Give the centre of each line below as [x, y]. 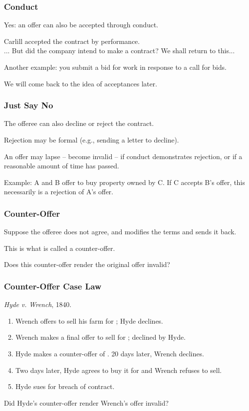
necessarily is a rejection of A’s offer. [59, 192]
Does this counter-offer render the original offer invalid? [87, 264]
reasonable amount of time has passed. [62, 166]
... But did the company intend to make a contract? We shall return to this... [119, 51]
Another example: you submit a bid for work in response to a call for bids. [115, 67]
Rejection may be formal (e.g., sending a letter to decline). [92, 140]
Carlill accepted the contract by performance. [72, 41]
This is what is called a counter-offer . [60, 248]
